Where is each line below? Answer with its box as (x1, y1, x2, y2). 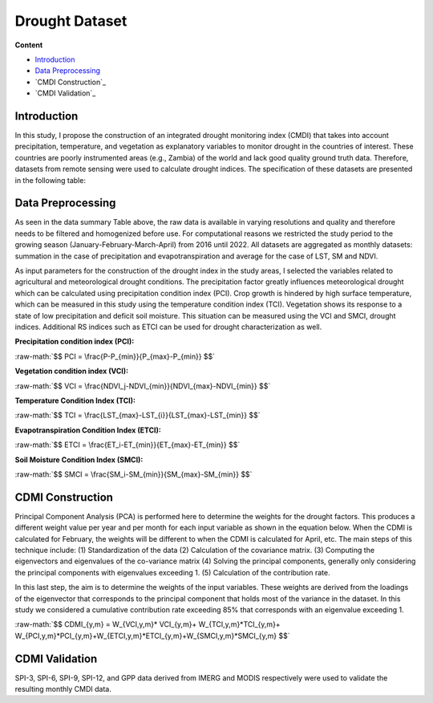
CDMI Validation (14, 652, 98, 665)
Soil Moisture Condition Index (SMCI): (14, 454, 144, 465)
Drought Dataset (14, 12, 127, 30)
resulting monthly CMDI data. (14, 685, 111, 694)
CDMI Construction (14, 490, 114, 504)
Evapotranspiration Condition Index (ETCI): (14, 425, 162, 435)
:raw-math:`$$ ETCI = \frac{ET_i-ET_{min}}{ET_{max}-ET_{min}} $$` (14, 440, 241, 449)
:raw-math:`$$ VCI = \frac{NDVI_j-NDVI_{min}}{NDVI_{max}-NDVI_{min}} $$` (14, 381, 271, 391)
